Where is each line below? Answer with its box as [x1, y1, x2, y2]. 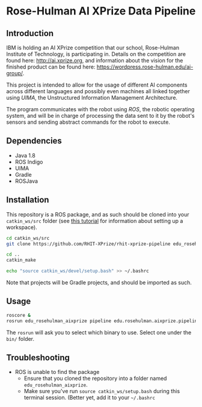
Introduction [6, 28, 54, 38]
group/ [6, 70, 23, 76]
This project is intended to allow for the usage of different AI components [6, 81, 188, 88]
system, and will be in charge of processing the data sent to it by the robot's [6, 112, 195, 119]
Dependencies [6, 136, 62, 146]
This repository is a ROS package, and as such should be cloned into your [6, 210, 189, 218]
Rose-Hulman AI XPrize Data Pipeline [6, 4, 196, 18]
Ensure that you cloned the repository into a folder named [23, 375, 167, 382]
